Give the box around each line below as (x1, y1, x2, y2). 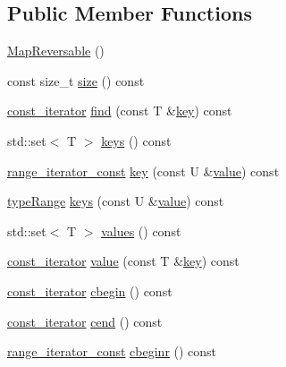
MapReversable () (7, 41, 105, 60)
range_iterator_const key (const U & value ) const (7, 161, 280, 180)
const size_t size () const (7, 71, 145, 90)
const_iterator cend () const (7, 312, 163, 330)
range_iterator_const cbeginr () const (7, 342, 217, 361)
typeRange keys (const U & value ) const (7, 192, 224, 210)
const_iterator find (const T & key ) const (7, 101, 232, 120)
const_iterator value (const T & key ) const (7, 252, 240, 270)
